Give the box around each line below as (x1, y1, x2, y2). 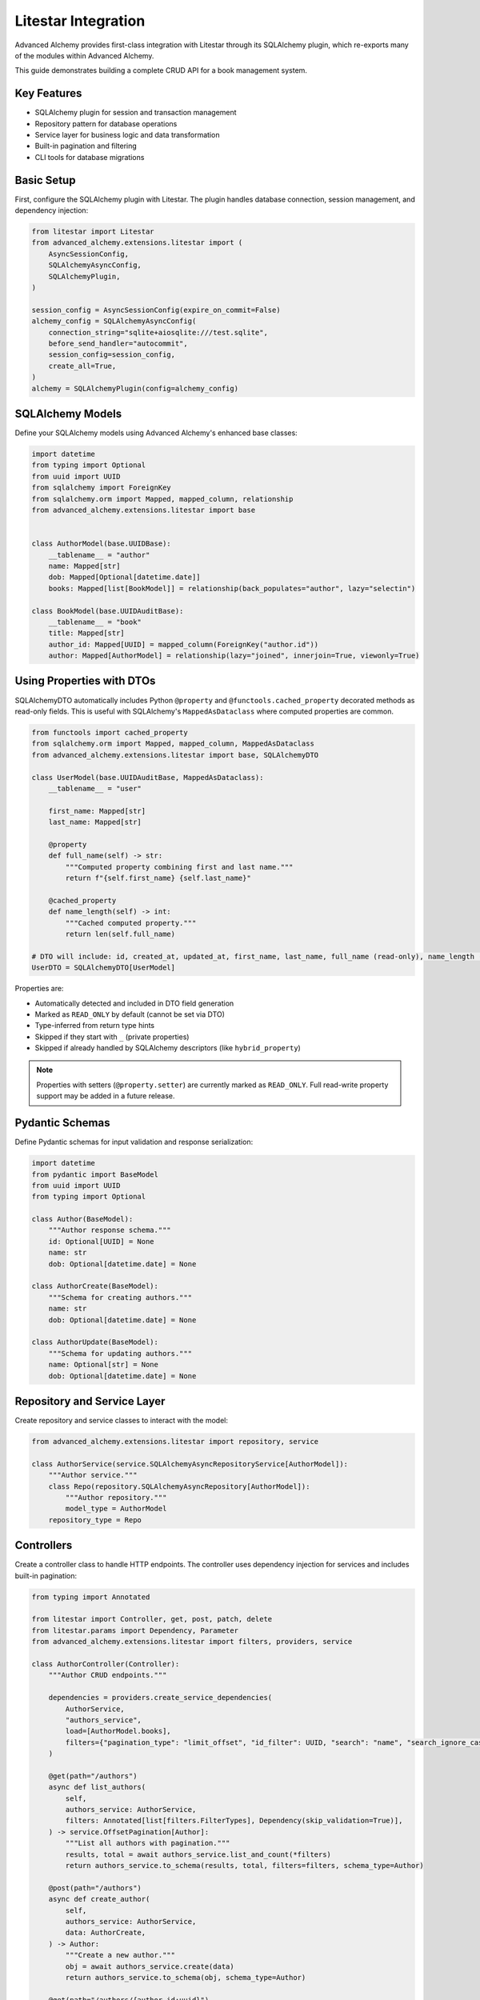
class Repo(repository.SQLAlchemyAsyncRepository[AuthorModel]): (48, 1482, 310, 1491)
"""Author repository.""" (65, 1493, 167, 1502)
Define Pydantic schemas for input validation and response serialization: (14, 1137, 254, 1147)
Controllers (14, 1538, 73, 1552)
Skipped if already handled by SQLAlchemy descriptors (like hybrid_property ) (34, 1043, 302, 1053)
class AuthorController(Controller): (31, 1660, 180, 1668)
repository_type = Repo (48, 1515, 142, 1524)
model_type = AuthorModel (65, 1504, 167, 1514)
